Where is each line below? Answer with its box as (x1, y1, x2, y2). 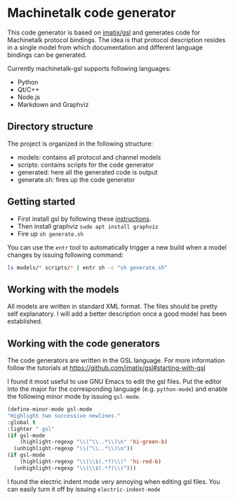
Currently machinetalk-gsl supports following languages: (7, 64, 171, 72)
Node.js (17, 93, 41, 101)
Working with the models (7, 283, 119, 295)
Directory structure (7, 121, 93, 133)
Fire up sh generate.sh (17, 229, 84, 238)
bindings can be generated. (7, 51, 87, 59)
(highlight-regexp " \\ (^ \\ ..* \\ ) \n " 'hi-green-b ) (20, 438, 168, 446)
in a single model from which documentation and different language (7, 43, 203, 51)
